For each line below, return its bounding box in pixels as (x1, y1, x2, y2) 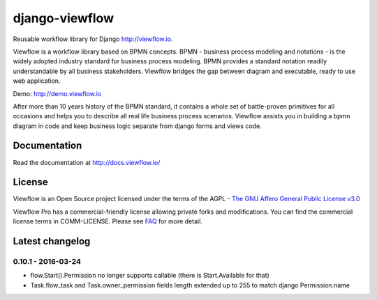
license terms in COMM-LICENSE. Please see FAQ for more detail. (13, 217, 202, 226)
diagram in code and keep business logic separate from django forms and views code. (13, 122, 262, 130)
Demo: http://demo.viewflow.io (13, 89, 102, 97)
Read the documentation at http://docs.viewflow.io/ (13, 158, 161, 166)
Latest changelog (13, 235, 91, 247)
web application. (13, 77, 61, 85)
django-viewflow (13, 10, 114, 26)
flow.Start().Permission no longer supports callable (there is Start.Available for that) (30, 271, 270, 280)
